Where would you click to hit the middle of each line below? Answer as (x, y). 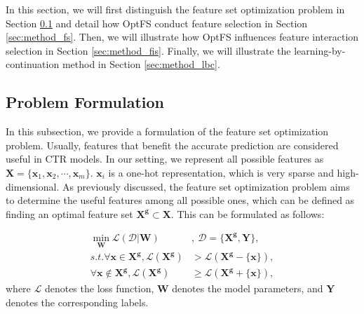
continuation (33, 64)
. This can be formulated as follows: (248, 213)
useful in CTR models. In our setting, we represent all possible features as (165, 159)
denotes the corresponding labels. (77, 302)
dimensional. (33, 186)
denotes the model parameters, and (248, 288)
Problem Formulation (85, 102)
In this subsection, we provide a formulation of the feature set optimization (167, 131)
